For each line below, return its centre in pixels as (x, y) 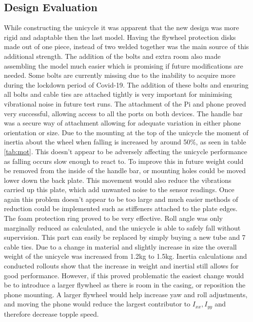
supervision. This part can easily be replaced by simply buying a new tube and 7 (125, 237)
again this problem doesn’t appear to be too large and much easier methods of (121, 199)
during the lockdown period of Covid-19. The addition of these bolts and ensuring (126, 84)
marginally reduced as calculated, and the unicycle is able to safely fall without (122, 227)
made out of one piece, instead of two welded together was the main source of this (126, 46)
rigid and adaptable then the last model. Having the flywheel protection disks (120, 37)
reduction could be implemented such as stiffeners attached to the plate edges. (121, 208)
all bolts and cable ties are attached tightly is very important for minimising (118, 94)
